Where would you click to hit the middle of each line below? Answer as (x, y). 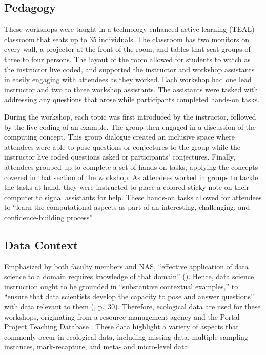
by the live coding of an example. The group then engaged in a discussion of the (130, 126)
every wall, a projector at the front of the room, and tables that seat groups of (127, 49)
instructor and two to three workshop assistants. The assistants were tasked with (131, 89)
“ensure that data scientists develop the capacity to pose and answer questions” (129, 296)
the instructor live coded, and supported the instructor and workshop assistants (129, 69)
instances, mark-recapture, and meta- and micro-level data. (97, 347)
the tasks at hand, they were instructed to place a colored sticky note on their (127, 187)
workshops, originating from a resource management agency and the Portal (122, 316)
